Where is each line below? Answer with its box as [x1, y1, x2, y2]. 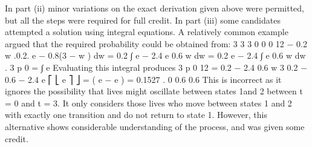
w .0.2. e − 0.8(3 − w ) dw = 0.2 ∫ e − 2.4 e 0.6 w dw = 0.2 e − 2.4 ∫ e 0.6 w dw [5, 49, 306, 62]
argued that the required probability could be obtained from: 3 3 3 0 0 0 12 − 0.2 [5, 37, 307, 50]
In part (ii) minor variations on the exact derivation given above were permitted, [5, 2, 304, 14]
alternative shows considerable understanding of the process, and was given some [5, 120, 305, 132]
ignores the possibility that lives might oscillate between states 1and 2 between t [5, 85, 303, 97]
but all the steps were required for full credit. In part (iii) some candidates [5, 13, 281, 26]
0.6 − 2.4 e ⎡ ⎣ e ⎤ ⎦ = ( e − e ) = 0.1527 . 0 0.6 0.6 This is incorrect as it [5, 73, 282, 85]
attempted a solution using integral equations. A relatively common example [5, 25, 288, 38]
